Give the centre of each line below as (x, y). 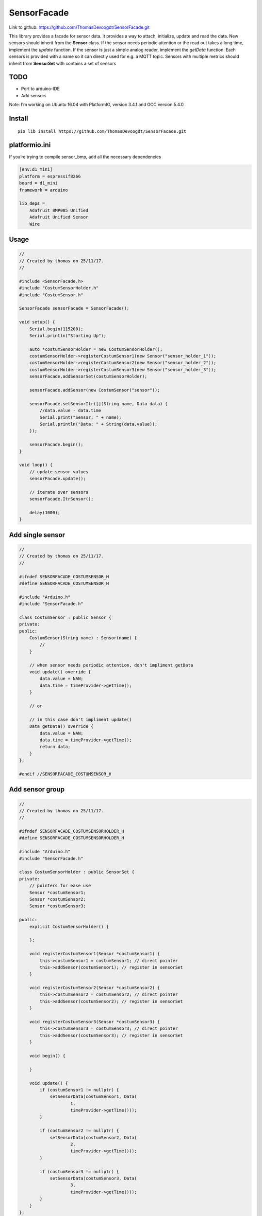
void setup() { (37, 322)
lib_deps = (32, 204)
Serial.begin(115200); (56, 329)
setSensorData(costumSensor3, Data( (93, 1178)
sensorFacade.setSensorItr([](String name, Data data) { (98, 403)
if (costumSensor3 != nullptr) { (79, 1171)
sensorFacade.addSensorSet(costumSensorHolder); (88, 376)
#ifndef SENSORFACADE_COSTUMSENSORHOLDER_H (72, 831)
